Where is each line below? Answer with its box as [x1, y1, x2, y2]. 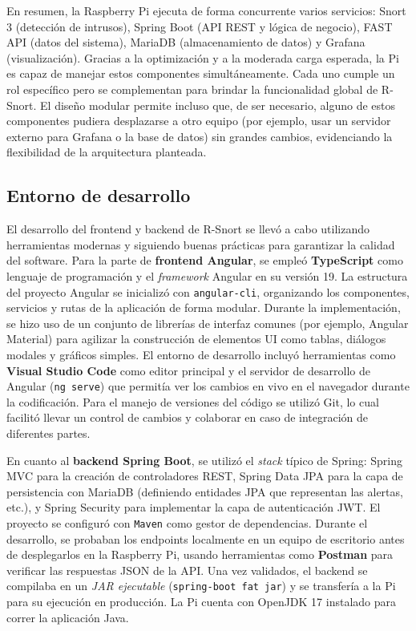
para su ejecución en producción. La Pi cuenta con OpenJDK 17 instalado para [6, 593, 397, 610]
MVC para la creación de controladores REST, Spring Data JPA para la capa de [6, 467, 403, 484]
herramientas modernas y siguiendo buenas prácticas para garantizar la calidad [6, 236, 395, 253]
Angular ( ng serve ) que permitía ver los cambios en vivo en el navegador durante [6, 378, 410, 394]
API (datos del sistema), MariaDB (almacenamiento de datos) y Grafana [6, 34, 366, 51]
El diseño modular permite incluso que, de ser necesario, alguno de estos [40, 96, 396, 113]
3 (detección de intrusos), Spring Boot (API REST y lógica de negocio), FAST [6, 18, 393, 34]
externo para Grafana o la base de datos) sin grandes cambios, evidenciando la [6, 127, 393, 144]
